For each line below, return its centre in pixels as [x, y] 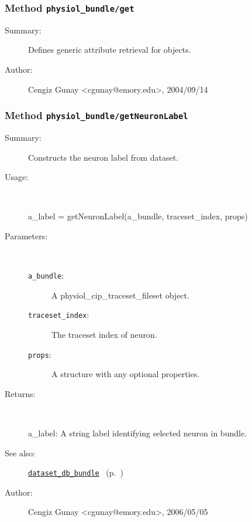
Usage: [17, 177]
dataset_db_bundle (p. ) [76, 472]
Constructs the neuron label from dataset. [103, 157]
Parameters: [26, 235]
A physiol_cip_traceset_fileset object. [120, 295]
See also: [20, 452]
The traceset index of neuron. [104, 334]
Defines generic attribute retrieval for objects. [110, 50]
